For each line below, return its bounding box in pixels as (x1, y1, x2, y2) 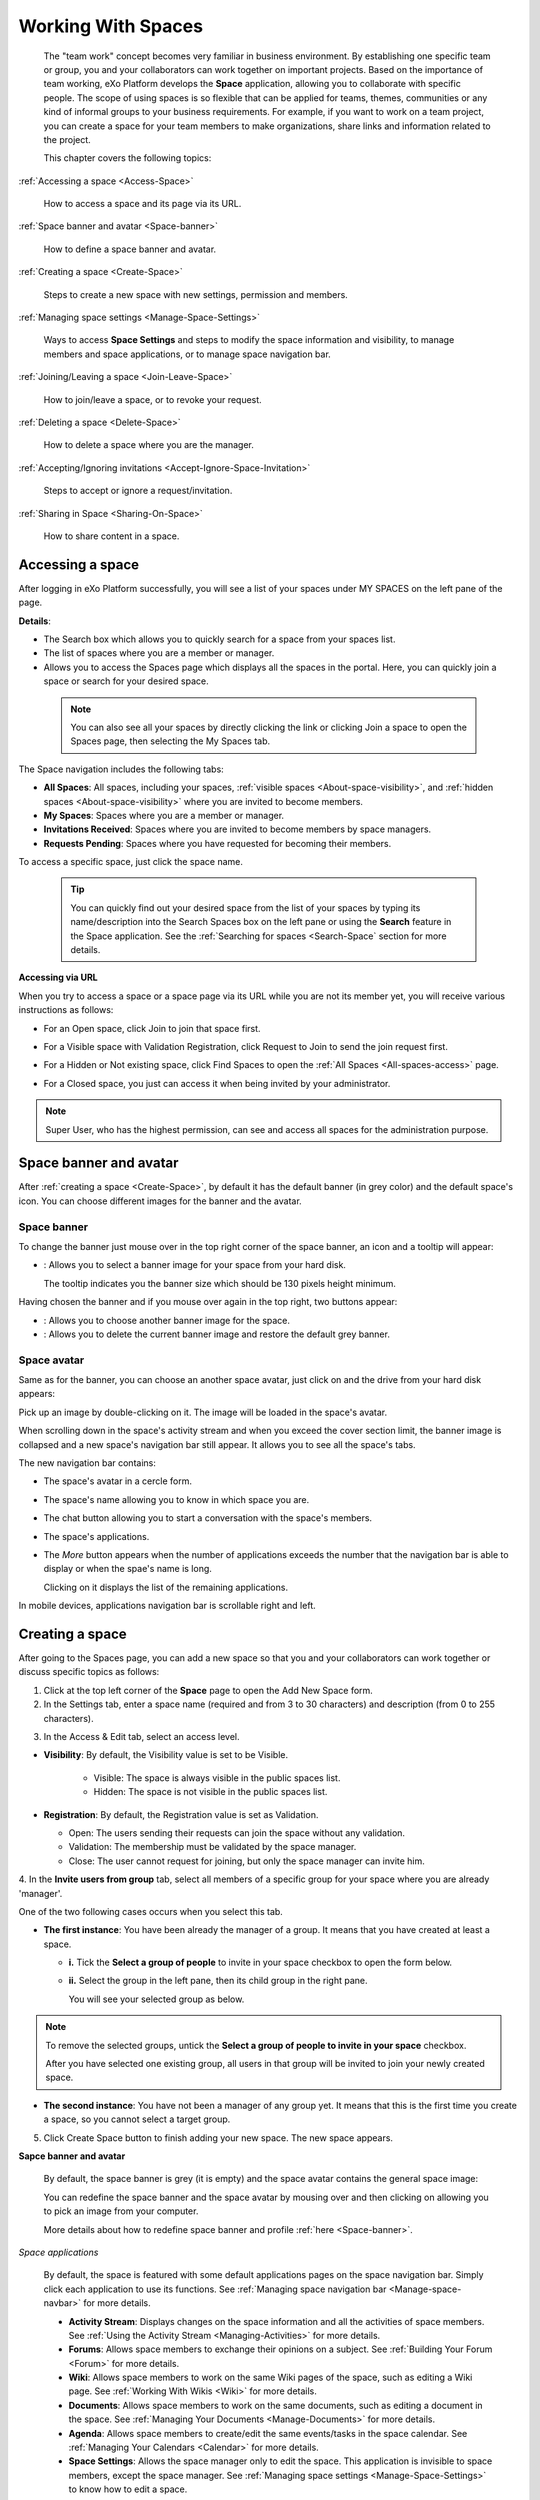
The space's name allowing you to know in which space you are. (43, 1493, 310, 1505)
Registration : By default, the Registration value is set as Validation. (43, 1808, 319, 1820)
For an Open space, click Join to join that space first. (43, 1022, 261, 1034)
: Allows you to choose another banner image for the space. (43, 1314, 290, 1326)
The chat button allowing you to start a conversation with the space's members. (43, 1512, 373, 1524)
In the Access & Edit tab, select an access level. (43, 1731, 240, 1743)
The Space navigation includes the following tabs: (18, 763, 224, 775)
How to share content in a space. (43, 530, 180, 542)
